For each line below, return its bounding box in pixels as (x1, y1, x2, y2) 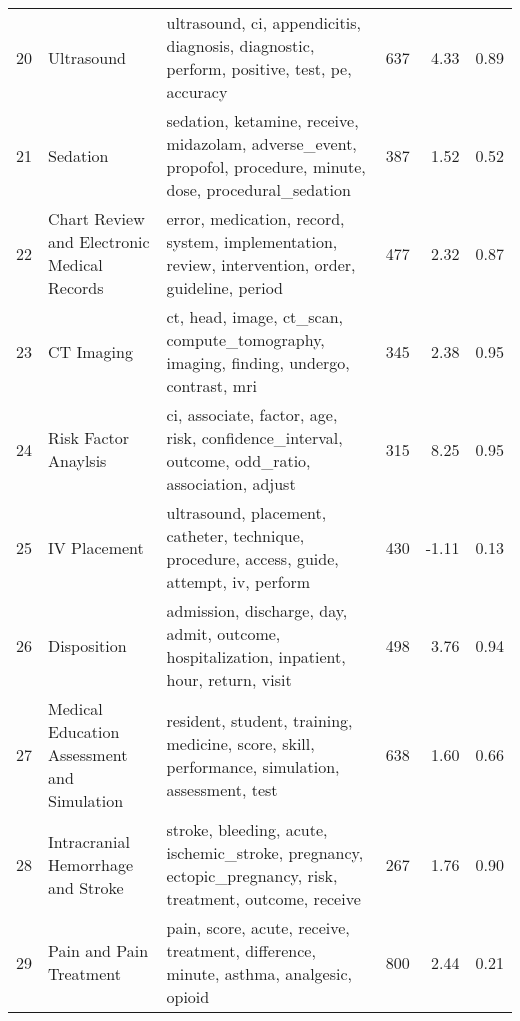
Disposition (48, 633, 127, 657)
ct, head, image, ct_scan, (166, 305, 343, 328)
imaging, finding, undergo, (166, 351, 350, 374)
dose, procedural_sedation (166, 178, 351, 201)
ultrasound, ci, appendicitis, (166, 11, 361, 34)
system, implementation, (166, 230, 338, 253)
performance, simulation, (166, 754, 340, 778)
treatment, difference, (166, 939, 316, 962)
